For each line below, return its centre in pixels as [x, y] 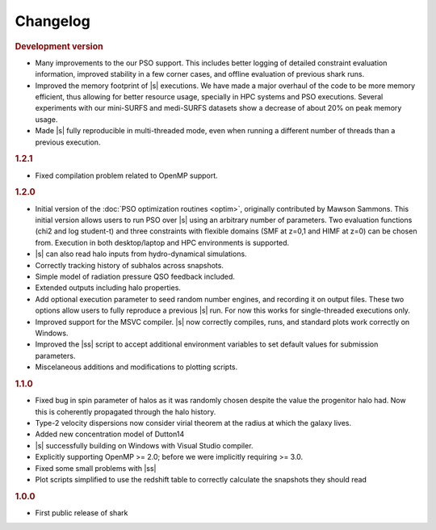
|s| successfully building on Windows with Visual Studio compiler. [144, 445]
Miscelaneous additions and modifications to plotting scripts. [136, 367]
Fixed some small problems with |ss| [96, 468]
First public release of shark [82, 512]
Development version [59, 46]
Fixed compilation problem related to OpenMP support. [126, 175]
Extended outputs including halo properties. [108, 288]
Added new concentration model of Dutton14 [110, 434]
